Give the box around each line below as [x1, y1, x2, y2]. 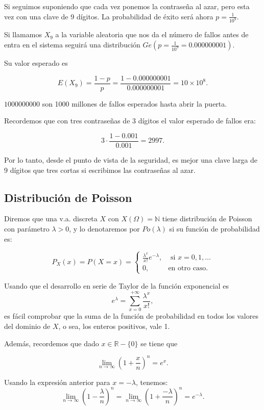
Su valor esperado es [4, 58, 68, 68]
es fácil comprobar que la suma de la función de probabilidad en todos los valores [4, 311, 258, 321]
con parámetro [4, 223, 50, 234]
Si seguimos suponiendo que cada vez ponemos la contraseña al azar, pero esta [4, 1, 250, 11]
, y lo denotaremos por [69, 223, 140, 234]
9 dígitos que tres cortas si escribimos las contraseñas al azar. [4, 164, 196, 175]
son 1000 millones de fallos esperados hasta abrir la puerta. [42, 98, 227, 109]
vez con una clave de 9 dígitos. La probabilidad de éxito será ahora [4, 11, 213, 21]
